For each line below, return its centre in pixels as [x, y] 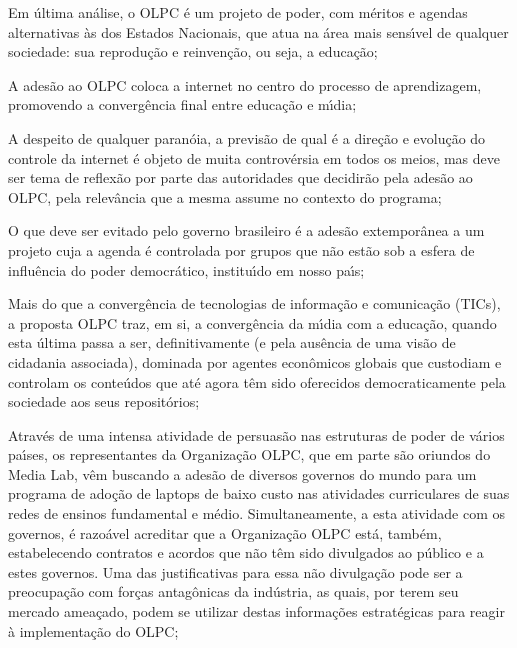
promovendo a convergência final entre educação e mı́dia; [182, 104]
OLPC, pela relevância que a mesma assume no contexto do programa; [225, 196]
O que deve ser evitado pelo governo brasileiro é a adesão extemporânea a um [246, 230]
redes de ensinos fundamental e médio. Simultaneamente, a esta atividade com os [256, 513]
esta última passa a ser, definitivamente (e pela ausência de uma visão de [232, 342]
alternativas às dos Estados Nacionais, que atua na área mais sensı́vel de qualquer [258, 31]
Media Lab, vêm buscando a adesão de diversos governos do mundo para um [242, 473]
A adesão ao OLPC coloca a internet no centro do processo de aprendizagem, [245, 84]
